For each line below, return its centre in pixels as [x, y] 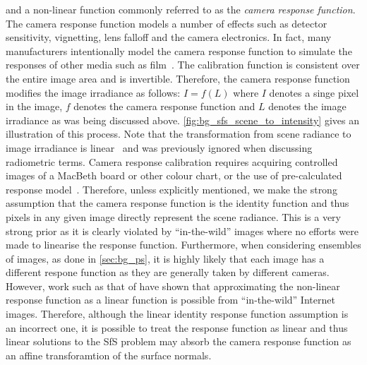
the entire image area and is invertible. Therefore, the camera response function [178, 78]
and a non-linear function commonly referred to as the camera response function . [181, 9]
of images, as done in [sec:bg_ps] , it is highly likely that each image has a [165, 258]
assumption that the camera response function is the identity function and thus [178, 203]
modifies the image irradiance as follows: [93, 92]
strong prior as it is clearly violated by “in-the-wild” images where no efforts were [182, 231]
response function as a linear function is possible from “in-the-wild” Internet [170, 300]
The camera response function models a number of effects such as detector [167, 23]
